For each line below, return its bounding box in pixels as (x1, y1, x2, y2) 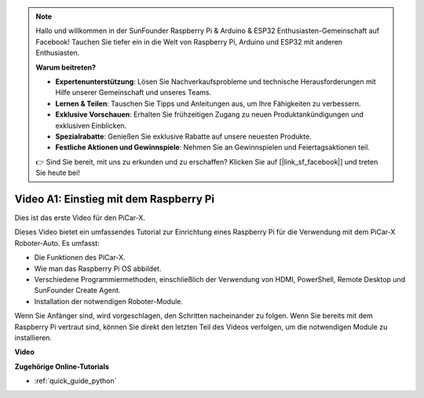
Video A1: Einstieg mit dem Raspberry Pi (14, 192, 215, 205)
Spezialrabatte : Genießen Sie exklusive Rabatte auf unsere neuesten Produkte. (55, 132, 312, 141)
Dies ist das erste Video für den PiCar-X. (14, 212, 145, 223)
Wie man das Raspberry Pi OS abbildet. (34, 263, 162, 273)
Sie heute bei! (35, 168, 80, 178)
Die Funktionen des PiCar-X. (34, 253, 126, 262)
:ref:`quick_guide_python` (34, 376, 117, 385)
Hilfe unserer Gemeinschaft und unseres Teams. (55, 88, 212, 97)
